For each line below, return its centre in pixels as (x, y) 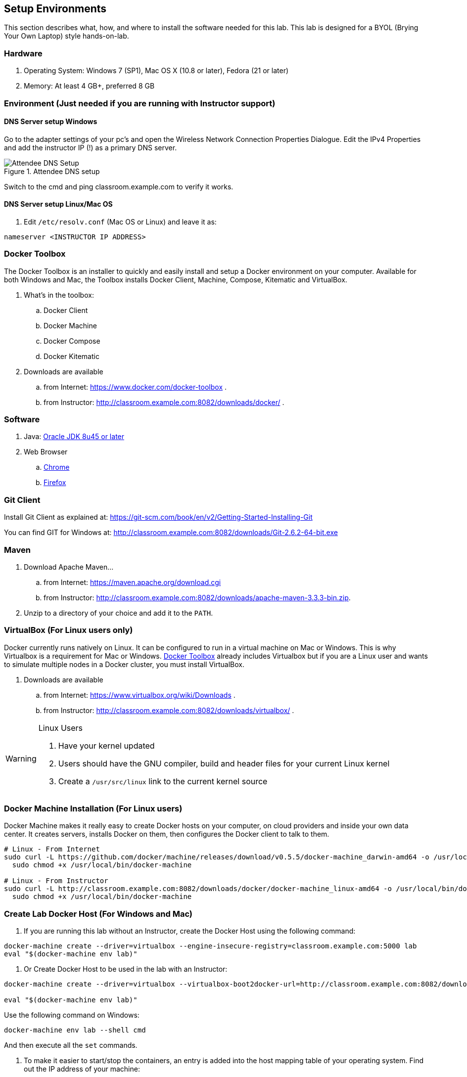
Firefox (55, 483)
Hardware (23, 53)
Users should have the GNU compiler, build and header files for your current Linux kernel (224, 763)
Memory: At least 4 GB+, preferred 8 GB (89, 86)
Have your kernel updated (106, 745)
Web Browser (46, 452)
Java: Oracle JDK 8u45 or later (74, 437)
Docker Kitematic (71, 356)
